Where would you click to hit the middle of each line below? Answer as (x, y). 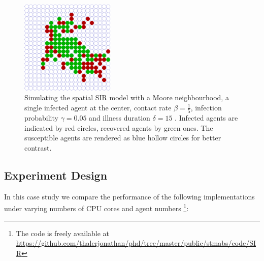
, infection (206, 107)
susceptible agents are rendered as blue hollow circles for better (123, 138)
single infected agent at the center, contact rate (98, 107)
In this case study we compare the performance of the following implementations (129, 196)
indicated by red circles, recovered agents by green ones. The (119, 127)
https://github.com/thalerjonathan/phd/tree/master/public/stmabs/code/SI (136, 243)
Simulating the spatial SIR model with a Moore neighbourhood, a (127, 97)
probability (41, 118)
